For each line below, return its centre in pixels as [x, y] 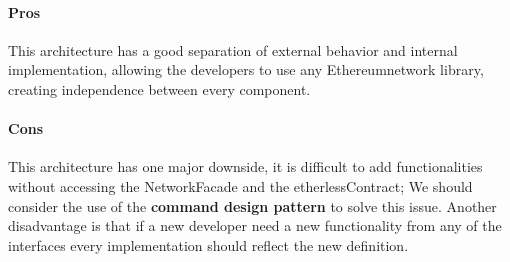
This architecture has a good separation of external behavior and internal [233, 49]
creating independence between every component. [159, 88]
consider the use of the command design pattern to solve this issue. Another [252, 205]
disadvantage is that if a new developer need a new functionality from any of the [255, 225]
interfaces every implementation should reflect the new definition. [208, 244]
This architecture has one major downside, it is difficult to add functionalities [245, 166]
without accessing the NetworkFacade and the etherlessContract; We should [240, 185]
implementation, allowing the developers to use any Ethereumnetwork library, [246, 69]
